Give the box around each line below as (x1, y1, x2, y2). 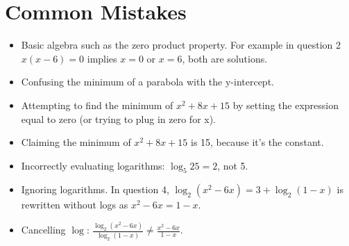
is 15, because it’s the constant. (190, 135, 324, 149)
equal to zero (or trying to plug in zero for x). (21, 111, 216, 126)
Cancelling (21, 222, 66, 237)
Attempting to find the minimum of (21, 97, 173, 112)
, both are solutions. (182, 51, 268, 65)
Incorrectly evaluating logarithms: (21, 158, 165, 172)
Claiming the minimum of (21, 135, 131, 149)
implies (87, 51, 117, 65)
